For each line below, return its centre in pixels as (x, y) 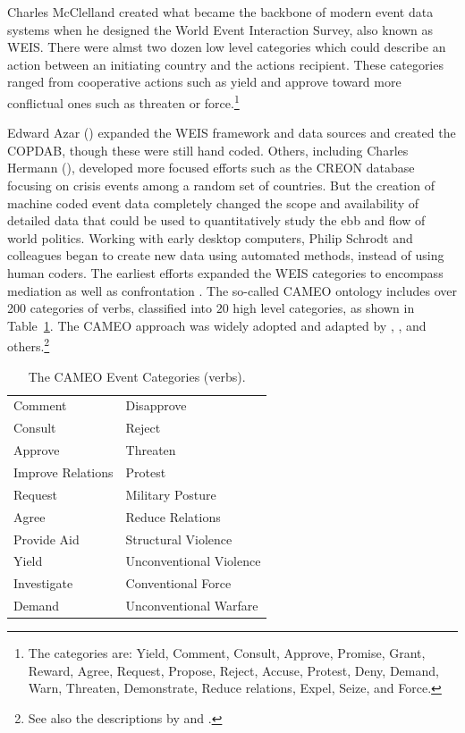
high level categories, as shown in (324, 308)
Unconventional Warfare (192, 606)
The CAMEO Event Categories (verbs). (137, 376)
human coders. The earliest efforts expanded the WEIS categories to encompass (225, 272)
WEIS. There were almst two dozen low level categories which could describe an (227, 47)
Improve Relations (63, 472)
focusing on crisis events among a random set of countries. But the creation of (221, 185)
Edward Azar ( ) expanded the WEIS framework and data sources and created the (232, 133)
